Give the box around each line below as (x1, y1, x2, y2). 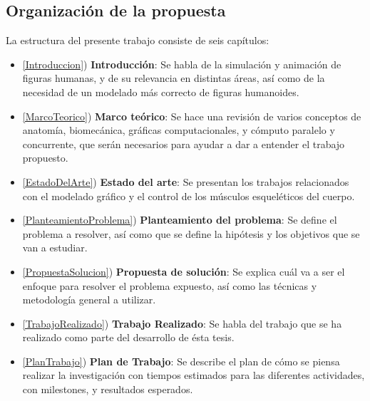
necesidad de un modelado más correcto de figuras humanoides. (22, 84, 299, 99)
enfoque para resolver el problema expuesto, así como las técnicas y (22, 278, 317, 293)
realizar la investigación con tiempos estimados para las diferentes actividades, (22, 368, 365, 382)
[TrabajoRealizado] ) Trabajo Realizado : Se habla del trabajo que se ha (22, 316, 342, 330)
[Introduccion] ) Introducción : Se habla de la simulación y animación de (22, 56, 341, 71)
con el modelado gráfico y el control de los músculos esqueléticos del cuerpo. (22, 188, 355, 203)
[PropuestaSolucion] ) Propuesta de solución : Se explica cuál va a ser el (22, 264, 345, 278)
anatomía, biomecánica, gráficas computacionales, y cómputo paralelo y (22, 123, 335, 137)
